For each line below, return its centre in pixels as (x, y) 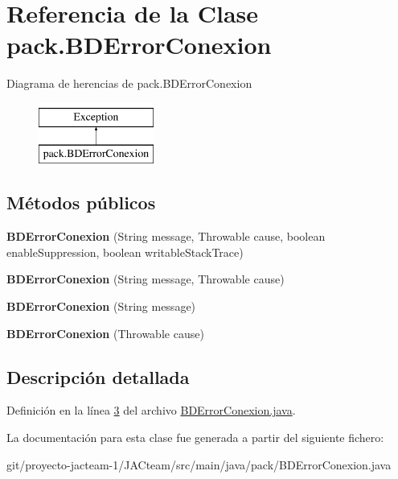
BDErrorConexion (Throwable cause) (105, 333)
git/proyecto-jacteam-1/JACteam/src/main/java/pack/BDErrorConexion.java (199, 464)
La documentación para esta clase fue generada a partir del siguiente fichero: (195, 438)
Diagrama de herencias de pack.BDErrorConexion (129, 83)
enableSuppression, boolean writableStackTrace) (125, 252)
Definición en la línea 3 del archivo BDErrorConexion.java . (151, 410)
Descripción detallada (98, 376)
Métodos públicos (81, 202)
